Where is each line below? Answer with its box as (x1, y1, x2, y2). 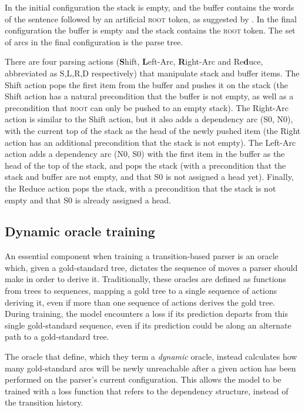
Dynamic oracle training (5, 222, 155, 240)
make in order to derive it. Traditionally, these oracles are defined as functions (5, 273, 286, 285)
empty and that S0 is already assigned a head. (5, 193, 171, 206)
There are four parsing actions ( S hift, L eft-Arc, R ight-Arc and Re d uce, (5, 55, 263, 68)
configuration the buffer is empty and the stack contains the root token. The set (5, 24, 296, 36)
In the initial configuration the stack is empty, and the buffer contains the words (5, 1, 294, 13)
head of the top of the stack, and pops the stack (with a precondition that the (5, 159, 286, 171)
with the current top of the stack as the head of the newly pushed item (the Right (5, 124, 301, 136)
